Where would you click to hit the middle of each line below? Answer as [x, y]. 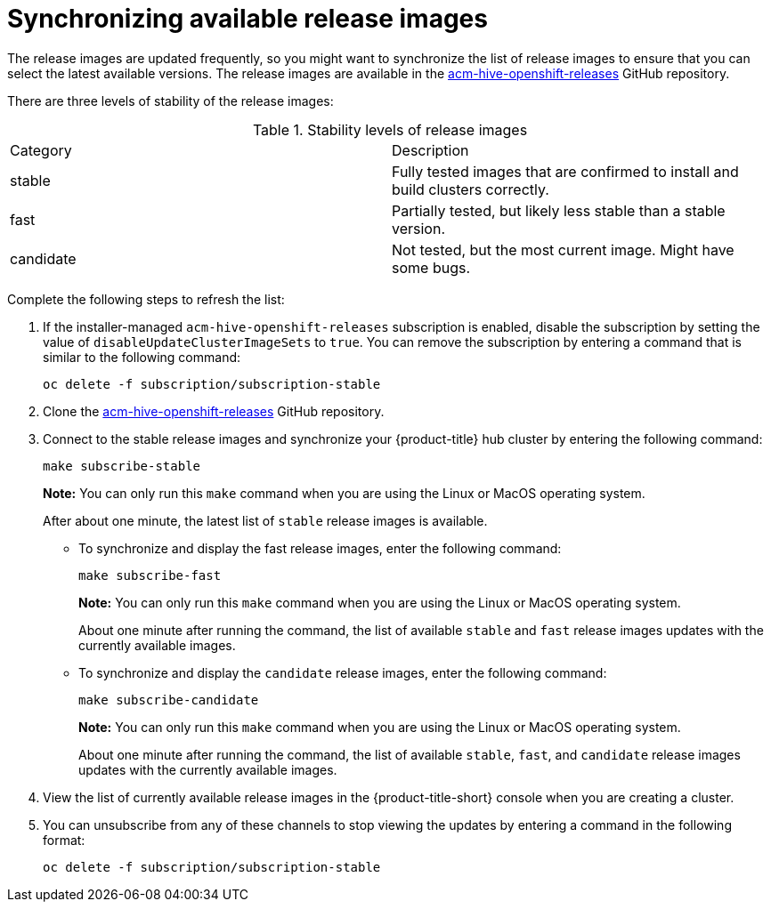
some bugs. [431, 267]
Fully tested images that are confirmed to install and [565, 171]
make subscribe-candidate [169, 700]
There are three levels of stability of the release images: [170, 101]
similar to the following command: [142, 357]
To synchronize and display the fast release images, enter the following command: [320, 548]
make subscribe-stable [122, 466]
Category [41, 150]
